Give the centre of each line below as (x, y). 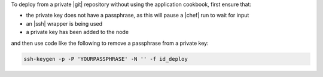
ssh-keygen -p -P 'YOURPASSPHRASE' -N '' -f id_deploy (106, 59)
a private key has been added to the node (77, 32)
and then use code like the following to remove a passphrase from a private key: (110, 43)
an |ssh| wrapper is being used (64, 23)
